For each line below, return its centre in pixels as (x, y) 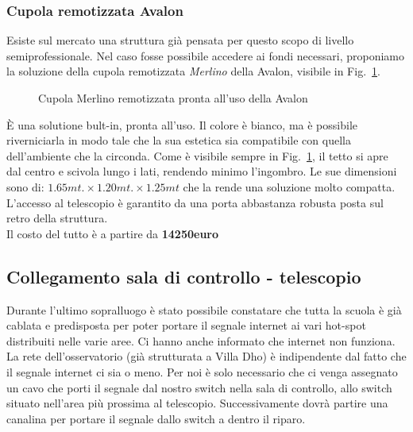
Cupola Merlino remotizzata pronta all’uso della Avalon (173, 98)
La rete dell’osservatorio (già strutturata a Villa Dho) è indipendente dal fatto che (206, 356)
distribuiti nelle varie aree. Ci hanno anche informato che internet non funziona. (201, 340)
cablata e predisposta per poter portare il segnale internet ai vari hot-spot (186, 325)
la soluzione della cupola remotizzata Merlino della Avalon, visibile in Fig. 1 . (193, 71)
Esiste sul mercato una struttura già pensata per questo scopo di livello (180, 40)
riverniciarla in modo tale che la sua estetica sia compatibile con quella (179, 140)
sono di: (25, 186)
